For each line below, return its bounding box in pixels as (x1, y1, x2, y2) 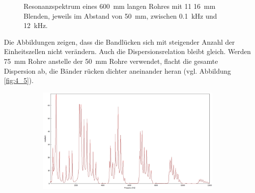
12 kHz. (24, 20, 48, 30)
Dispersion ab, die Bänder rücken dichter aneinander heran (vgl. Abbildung (4, 65, 231, 76)
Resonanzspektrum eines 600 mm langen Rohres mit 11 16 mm (24, 1, 216, 11)
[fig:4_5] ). (4, 75, 34, 85)
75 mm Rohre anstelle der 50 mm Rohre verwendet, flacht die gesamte (4, 55, 218, 66)
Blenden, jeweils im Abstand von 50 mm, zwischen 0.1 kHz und (24, 10, 217, 21)
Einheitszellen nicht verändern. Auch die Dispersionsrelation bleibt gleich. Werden (4, 46, 251, 56)
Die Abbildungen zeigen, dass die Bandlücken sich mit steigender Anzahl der (4, 36, 235, 47)
